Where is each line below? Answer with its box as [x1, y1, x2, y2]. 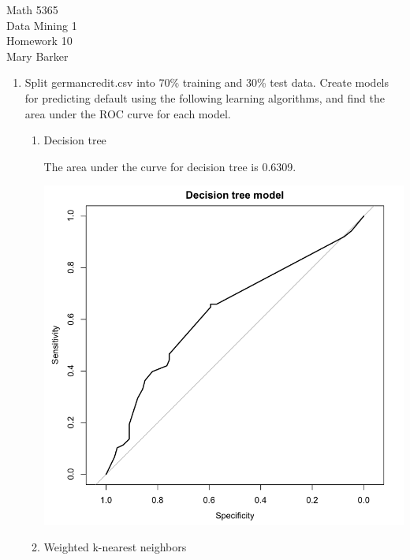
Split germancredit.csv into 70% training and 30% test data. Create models [24, 74, 389, 91]
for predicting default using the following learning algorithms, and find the [24, 89, 385, 106]
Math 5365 [6, 2, 58, 17]
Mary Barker [6, 47, 69, 64]
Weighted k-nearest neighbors [43, 539, 187, 555]
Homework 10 [6, 32, 73, 49]
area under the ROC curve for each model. [24, 105, 231, 121]
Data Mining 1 [6, 17, 77, 33]
